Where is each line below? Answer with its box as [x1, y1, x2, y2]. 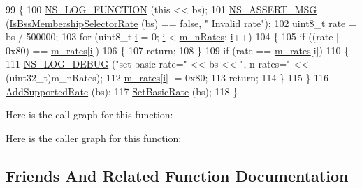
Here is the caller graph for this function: [6, 130, 182, 145]
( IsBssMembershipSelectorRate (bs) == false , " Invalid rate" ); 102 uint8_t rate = [6, 15, 356, 30]
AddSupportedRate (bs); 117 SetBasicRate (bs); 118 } [6, 84, 238, 98]
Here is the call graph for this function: [6, 107, 173, 122]
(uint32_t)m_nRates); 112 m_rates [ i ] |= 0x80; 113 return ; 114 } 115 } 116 [6, 70, 329, 84]
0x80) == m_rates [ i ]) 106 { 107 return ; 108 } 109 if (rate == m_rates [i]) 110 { [6, 42, 349, 57]
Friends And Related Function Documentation [6, 164, 349, 186]
